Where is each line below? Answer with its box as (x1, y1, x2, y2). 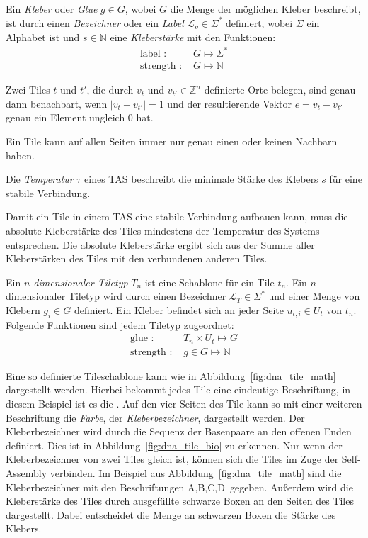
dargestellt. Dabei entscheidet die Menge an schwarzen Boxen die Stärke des (6, 507, 336, 522)
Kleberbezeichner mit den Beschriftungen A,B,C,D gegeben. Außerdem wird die (6, 479, 353, 494)
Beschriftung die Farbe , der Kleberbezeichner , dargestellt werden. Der (6, 410, 305, 425)
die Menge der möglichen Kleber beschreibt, (170, 1, 361, 16)
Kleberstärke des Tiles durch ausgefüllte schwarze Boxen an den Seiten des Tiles (6, 493, 354, 508)
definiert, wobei (226, 15, 293, 30)
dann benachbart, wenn (6, 96, 108, 111)
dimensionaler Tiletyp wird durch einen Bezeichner (6, 288, 226, 303)
